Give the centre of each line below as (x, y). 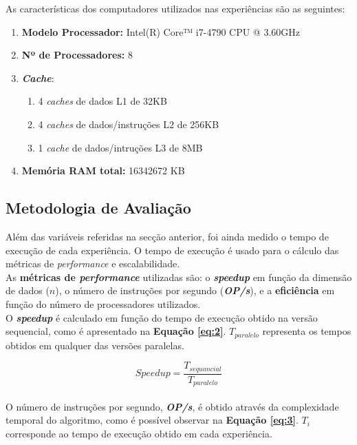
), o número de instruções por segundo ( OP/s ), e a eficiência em (195, 290)
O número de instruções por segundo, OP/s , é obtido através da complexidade (172, 406)
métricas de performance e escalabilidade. (93, 263)
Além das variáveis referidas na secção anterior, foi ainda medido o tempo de (167, 236)
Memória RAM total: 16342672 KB (103, 170)
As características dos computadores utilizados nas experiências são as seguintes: (175, 8)
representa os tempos (307, 331)
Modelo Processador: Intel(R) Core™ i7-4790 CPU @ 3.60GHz (161, 31)
